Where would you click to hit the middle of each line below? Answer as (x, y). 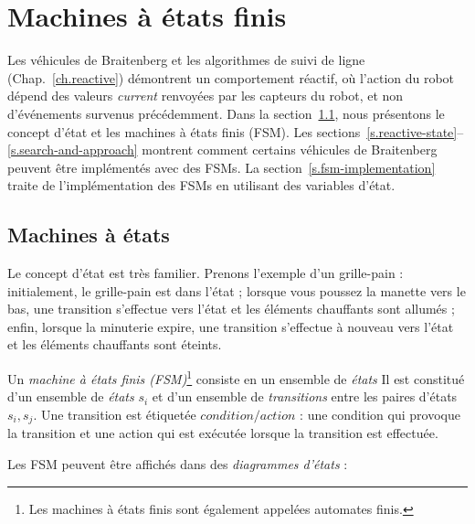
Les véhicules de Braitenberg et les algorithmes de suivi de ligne (186, 60)
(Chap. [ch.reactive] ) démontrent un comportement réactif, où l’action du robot (231, 77)
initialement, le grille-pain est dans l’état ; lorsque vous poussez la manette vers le (237, 290)
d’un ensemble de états (71, 396)
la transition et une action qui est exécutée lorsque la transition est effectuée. (223, 433)
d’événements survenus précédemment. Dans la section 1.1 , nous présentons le (226, 113)
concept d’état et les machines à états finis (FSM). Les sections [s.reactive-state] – (236, 131)
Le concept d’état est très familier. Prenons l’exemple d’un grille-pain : (206, 273)
